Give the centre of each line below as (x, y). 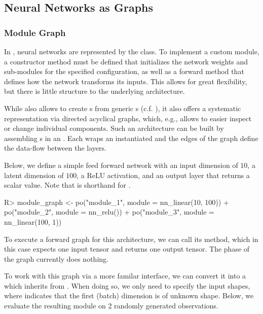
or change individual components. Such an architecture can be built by (114, 128)
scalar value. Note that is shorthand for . (67, 185)
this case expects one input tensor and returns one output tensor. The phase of (127, 249)
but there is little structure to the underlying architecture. (95, 91)
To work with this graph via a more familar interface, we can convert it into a (125, 276)
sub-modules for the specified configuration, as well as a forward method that (124, 71)
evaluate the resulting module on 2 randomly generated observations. (111, 306)
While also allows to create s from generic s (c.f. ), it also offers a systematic (123, 108)
